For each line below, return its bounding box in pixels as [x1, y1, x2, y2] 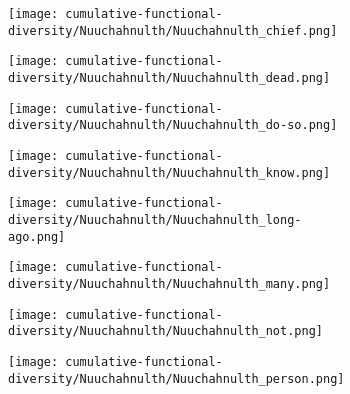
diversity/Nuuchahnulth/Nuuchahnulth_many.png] [8, 276, 331, 291]
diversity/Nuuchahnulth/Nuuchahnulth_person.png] [8, 371, 345, 386]
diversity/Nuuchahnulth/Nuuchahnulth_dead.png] [8, 70, 331, 85]
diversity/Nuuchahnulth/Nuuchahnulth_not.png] [8, 324, 323, 339]
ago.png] [8, 229, 66, 244]
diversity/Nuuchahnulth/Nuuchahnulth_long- [8, 212, 302, 227]
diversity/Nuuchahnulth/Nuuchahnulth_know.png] [8, 165, 331, 180]
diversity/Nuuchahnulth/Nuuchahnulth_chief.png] [8, 23, 338, 38]
